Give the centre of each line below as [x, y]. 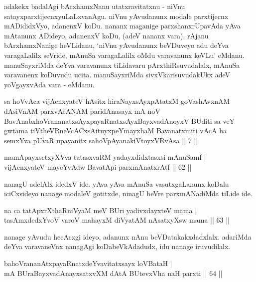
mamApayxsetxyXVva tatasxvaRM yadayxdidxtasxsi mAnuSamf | [105, 157]
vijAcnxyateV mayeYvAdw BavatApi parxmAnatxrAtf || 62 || [98, 166]
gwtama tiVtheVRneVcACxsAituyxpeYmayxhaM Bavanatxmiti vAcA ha [115, 131]
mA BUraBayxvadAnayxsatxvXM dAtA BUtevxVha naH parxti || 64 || [113, 273]
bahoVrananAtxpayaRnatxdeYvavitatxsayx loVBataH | [88, 263]
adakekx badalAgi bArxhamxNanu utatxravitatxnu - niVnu [95, 6]
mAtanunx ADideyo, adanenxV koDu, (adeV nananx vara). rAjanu [106, 35]
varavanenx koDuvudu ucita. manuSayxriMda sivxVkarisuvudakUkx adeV [117, 75]
